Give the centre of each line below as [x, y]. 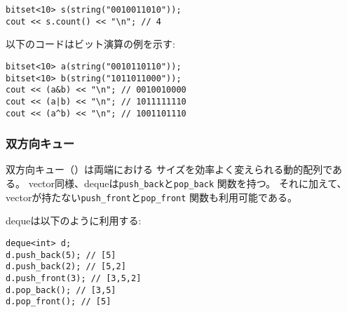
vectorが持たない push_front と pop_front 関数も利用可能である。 [151, 197]
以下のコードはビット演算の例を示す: [90, 44]
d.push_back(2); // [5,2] [66, 267]
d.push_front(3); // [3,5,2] [74, 278]
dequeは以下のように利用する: [74, 221]
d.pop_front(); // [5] [59, 302]
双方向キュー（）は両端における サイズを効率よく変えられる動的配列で [169, 169]
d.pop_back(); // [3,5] [61, 290]
